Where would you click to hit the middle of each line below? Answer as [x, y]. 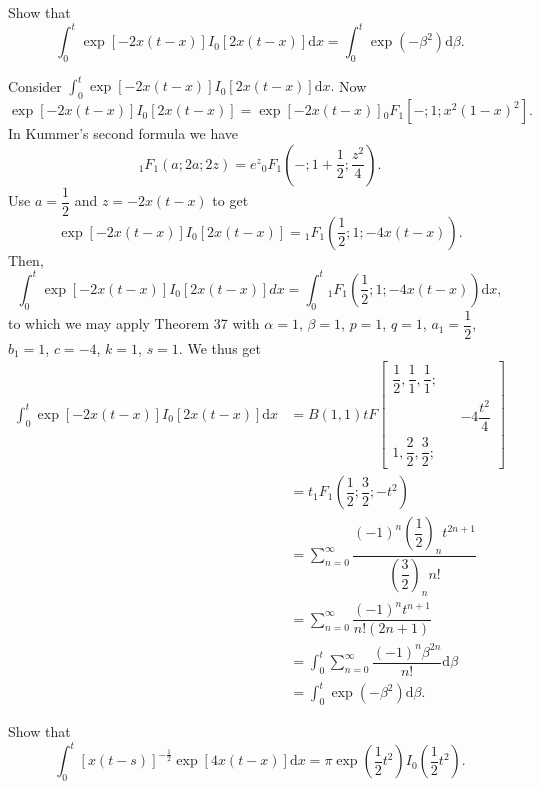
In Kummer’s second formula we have [123, 133]
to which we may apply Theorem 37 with [134, 323]
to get [230, 200]
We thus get [224, 347]
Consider [35, 85]
